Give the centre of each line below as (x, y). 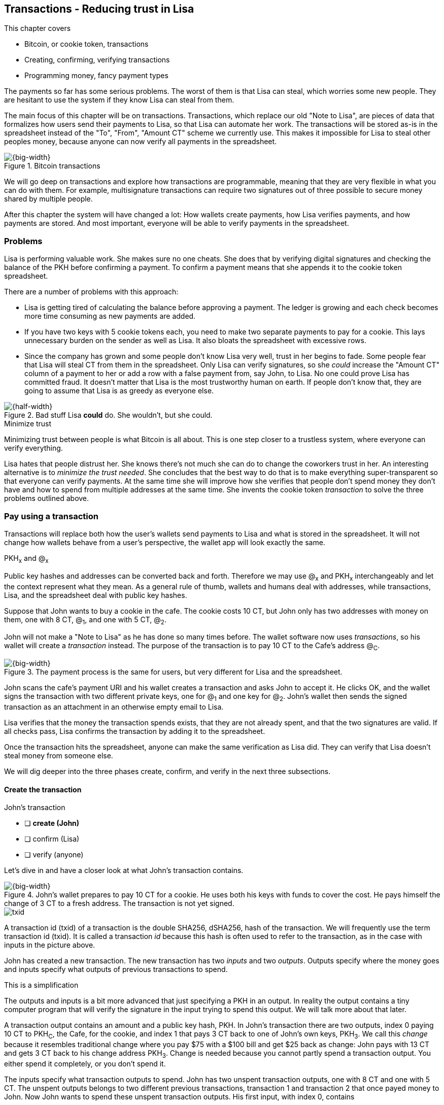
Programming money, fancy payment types (96, 76)
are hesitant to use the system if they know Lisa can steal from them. (119, 100)
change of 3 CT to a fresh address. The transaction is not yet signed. (119, 903)
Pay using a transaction (51, 516)
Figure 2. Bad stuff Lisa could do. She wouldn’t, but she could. (108, 415)
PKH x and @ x (26, 559)
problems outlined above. (47, 498)
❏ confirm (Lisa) (52, 839)
